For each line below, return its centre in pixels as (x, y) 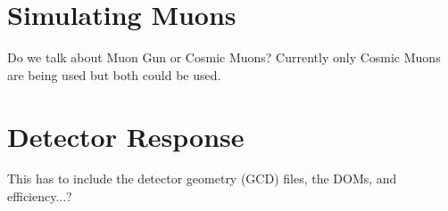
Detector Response (126, 136)
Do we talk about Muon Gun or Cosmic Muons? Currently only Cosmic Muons (224, 57)
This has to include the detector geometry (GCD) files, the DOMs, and (202, 179)
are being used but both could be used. (114, 74)
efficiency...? (40, 196)
